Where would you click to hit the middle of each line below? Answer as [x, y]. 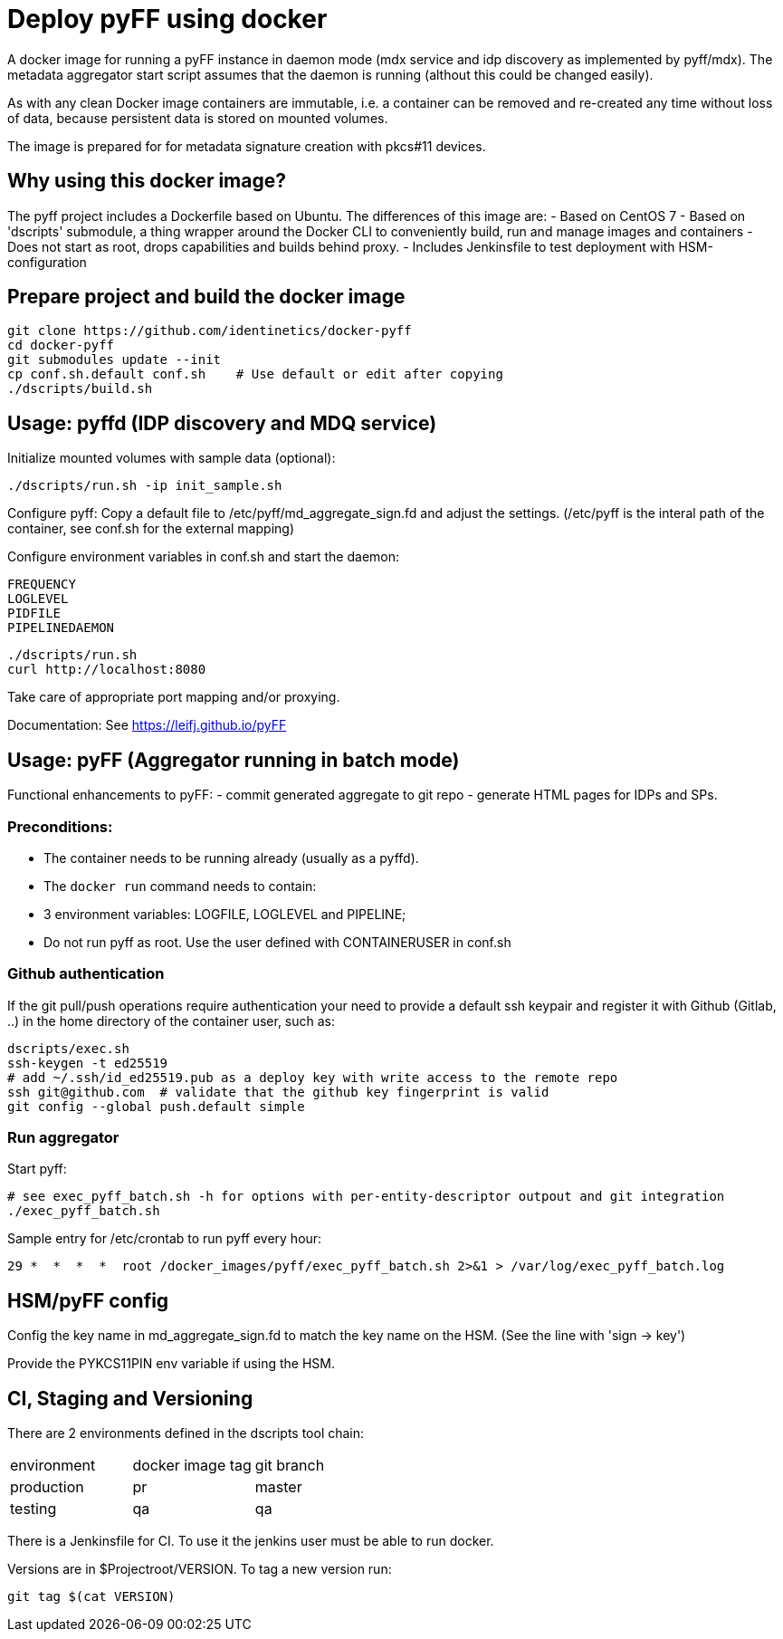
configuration [47, 262]
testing [33, 1509]
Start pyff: [37, 1169]
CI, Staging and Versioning [130, 1398]
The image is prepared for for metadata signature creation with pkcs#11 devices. [247, 146]
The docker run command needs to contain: [180, 886]
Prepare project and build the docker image [206, 297]
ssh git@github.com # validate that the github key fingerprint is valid [278, 1092]
